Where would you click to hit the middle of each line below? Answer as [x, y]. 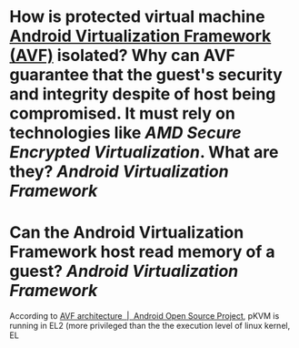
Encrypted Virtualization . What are [144, 153]
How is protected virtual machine [137, 17]
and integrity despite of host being [143, 94]
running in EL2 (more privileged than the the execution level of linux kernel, [150, 326]
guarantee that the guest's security [146, 75]
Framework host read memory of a [142, 252]
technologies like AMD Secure [126, 133]
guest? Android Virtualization [124, 271]
